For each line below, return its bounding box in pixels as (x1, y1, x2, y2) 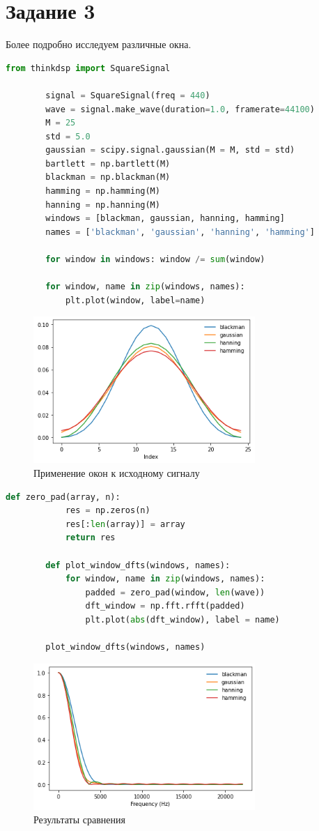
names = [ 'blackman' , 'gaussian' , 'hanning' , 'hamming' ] (45, 227, 315, 237)
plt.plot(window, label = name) (65, 295, 205, 305)
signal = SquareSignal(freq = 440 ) (45, 90, 210, 100)
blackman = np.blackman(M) (45, 172, 171, 183)
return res (65, 533, 116, 543)
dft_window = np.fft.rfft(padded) (85, 601, 245, 611)
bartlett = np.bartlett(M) (45, 158, 171, 169)
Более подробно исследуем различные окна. (6, 37, 192, 52)
